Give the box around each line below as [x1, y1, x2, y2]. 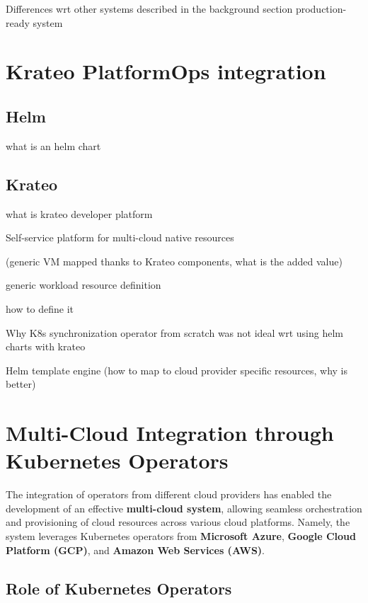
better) [6, 377, 36, 391]
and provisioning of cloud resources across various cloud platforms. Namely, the [6, 515, 350, 529]
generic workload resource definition [6, 277, 161, 292]
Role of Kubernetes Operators [6, 577, 232, 599]
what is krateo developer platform [6, 206, 153, 221]
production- [295, 1, 347, 16]
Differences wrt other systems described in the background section [6, 1, 293, 16]
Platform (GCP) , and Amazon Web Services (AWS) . [6, 542, 265, 557]
